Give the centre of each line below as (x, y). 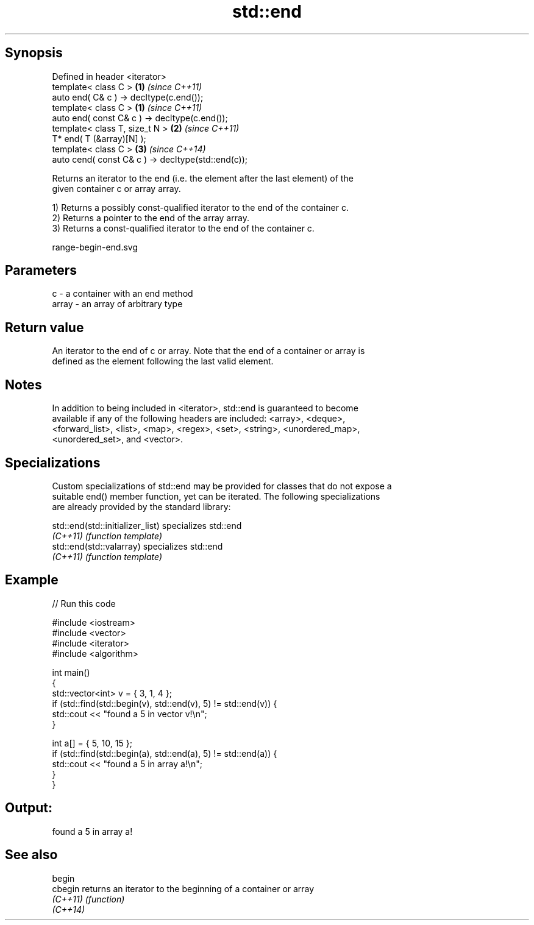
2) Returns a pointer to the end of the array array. (151, 218)
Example (32, 580)
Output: (29, 808)
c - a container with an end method (123, 294)
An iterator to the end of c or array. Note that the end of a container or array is (208, 351)
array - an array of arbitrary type (117, 304)
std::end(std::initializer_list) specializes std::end (147, 525)
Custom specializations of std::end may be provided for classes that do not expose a (222, 486)
